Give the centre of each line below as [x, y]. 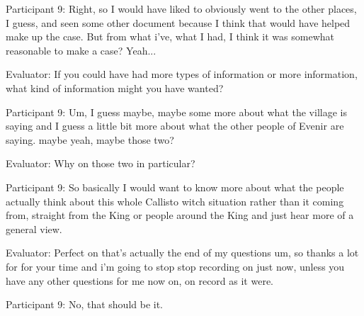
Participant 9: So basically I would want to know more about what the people [175, 187]
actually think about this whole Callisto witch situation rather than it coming [175, 201]
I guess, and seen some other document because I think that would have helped [178, 22]
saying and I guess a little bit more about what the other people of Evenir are [175, 126]
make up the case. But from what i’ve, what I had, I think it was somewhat [170, 36]
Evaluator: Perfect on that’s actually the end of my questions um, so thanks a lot [182, 253]
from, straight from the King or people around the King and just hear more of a [180, 215]
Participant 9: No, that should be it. [85, 304]
